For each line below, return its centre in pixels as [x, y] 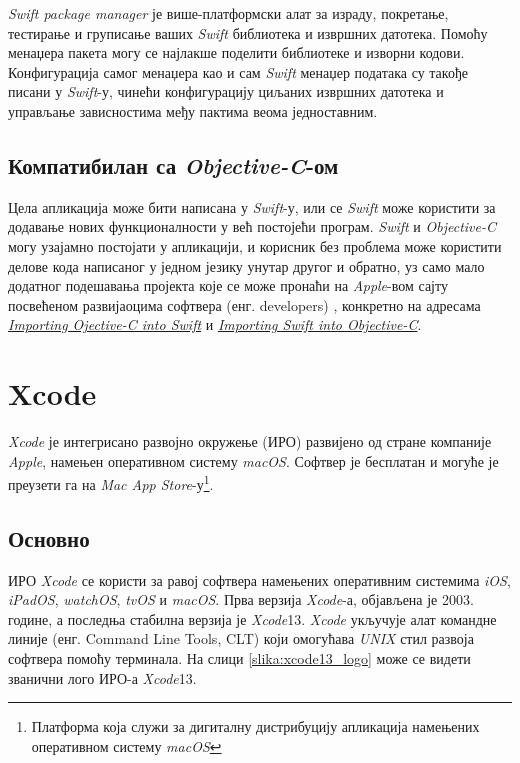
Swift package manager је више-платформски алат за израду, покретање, [228, 13]
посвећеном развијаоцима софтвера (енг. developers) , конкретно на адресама [244, 304]
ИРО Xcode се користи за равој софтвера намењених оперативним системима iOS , [259, 579]
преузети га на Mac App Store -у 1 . [111, 482]
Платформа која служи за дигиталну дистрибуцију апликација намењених [255, 726]
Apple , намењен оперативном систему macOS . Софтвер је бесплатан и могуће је [253, 460]
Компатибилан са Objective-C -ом [173, 164]
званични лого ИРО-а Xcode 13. [102, 677]
